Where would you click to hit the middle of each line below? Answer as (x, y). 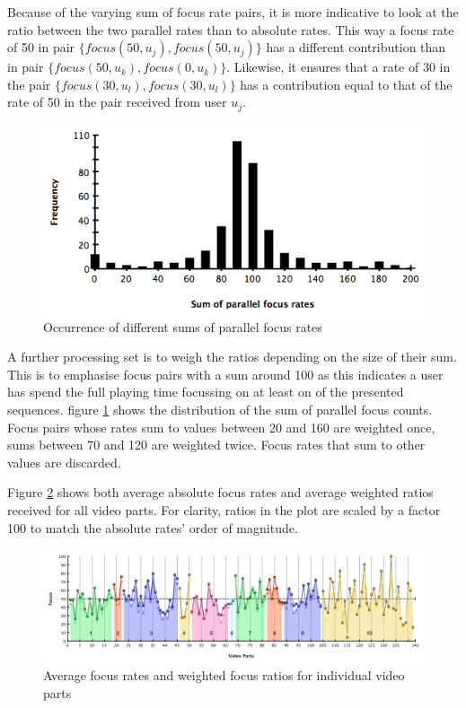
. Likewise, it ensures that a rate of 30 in (339, 67)
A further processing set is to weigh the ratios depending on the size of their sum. (232, 357)
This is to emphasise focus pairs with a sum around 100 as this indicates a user (225, 374)
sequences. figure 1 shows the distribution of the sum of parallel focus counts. (220, 409)
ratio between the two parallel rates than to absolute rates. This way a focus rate (231, 29)
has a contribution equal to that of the (346, 84)
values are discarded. (64, 462)
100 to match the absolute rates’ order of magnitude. (153, 527)
